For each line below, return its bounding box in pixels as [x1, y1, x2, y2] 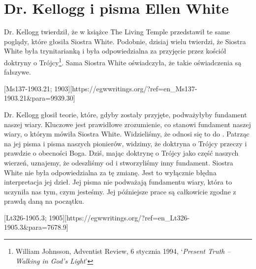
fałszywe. [4, 67, 31, 77]
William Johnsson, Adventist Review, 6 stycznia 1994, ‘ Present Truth [15, 246, 225, 256]
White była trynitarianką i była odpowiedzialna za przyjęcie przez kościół [4, 46, 226, 56]
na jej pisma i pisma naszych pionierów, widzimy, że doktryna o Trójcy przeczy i [4, 138, 247, 148]
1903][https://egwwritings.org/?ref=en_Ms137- [54, 83, 197, 93]
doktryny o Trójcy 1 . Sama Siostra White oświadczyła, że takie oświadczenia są [4, 55, 241, 67]
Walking [15, 255, 40, 266]
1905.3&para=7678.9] [4, 222, 68, 232]
